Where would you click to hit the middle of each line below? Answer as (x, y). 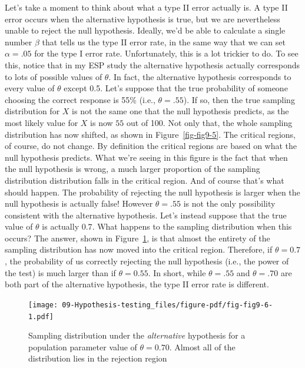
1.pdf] (41, 316)
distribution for (32, 111)
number (19, 42)
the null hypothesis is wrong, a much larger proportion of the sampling (132, 169)
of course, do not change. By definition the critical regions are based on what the (151, 146)
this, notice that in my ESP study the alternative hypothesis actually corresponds (152, 64)
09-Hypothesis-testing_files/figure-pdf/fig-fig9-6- (168, 305)
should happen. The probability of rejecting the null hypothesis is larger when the (152, 192)
